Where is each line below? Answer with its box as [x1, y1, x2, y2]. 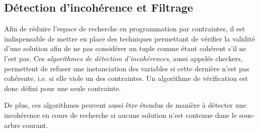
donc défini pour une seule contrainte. [4, 82, 121, 93]
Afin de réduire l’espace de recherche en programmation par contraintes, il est [4, 23, 245, 34]
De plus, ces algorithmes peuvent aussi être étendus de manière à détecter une [4, 100, 246, 110]
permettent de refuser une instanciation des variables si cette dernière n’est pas [4, 63, 249, 73]
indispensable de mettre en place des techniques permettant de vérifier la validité [4, 33, 255, 43]
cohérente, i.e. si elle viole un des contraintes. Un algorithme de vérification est [4, 73, 248, 83]
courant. [22, 119, 48, 130]
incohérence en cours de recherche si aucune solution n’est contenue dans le [4, 109, 237, 120]
